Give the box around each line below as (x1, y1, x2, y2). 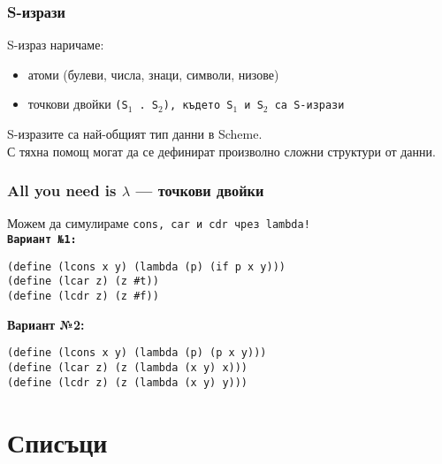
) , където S (163, 99, 233, 112)
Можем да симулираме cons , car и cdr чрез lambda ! (7, 214, 310, 232)
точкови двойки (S (27, 95, 128, 113)
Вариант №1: (7, 233, 77, 247)
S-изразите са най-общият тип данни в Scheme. (7, 125, 263, 143)
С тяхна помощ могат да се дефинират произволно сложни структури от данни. (7, 141, 436, 160)
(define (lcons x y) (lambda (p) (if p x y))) (7, 260, 286, 273)
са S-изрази (274, 99, 345, 112)
